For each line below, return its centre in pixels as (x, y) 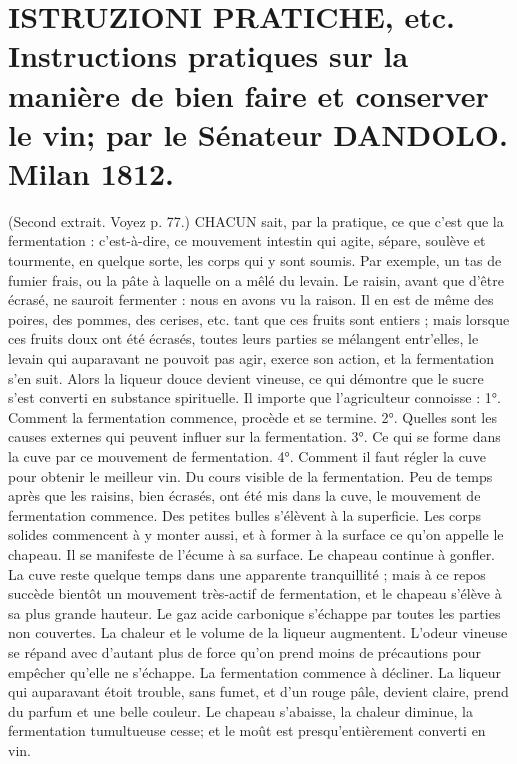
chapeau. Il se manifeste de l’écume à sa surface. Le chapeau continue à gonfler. (252, 553)
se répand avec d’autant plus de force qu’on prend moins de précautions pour (245, 651)
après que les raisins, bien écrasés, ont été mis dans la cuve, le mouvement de (244, 495)
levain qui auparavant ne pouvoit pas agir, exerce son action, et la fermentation (251, 358)
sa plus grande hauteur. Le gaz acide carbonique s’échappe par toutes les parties (254, 612)
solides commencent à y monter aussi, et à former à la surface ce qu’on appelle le (256, 534)
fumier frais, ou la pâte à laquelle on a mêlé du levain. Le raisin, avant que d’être (256, 279)
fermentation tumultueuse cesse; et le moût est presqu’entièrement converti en (247, 730)
